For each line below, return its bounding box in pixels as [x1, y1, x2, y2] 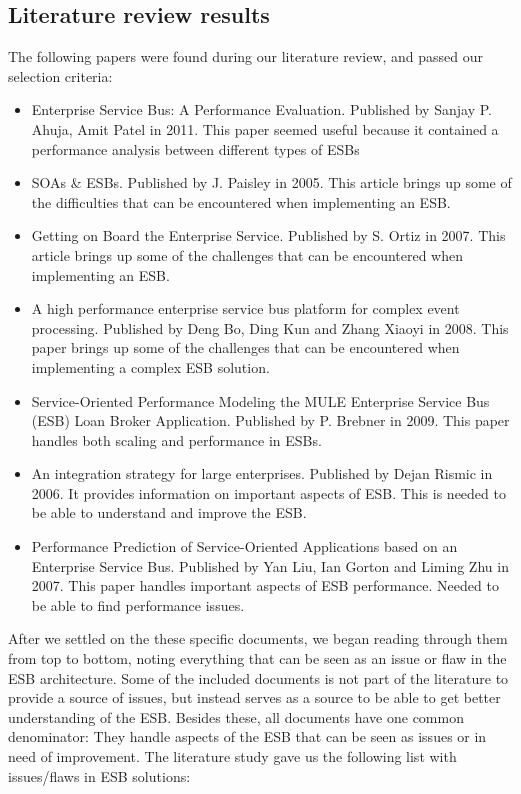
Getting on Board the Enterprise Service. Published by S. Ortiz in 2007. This [31, 225, 506, 246]
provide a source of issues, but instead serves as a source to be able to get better [8, 687, 501, 708]
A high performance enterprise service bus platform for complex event [31, 298, 460, 319]
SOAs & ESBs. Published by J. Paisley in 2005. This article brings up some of [31, 172, 512, 193]
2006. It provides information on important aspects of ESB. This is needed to [31, 482, 506, 503]
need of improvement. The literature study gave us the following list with [8, 746, 457, 767]
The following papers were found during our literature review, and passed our [8, 46, 484, 67]
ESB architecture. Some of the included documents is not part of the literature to [8, 667, 509, 688]
